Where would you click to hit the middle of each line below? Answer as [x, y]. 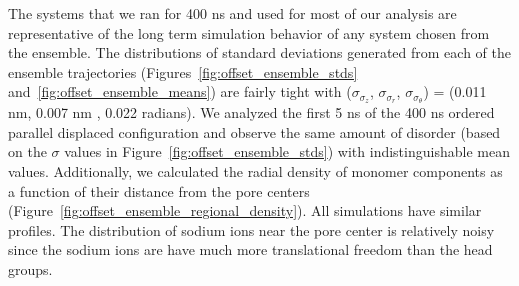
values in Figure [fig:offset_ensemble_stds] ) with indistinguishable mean [287, 151]
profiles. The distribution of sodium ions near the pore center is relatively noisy [251, 229]
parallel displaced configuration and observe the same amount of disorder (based [254, 131]
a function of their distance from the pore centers [159, 190]
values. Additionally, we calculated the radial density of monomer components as [255, 171]
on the [27, 151]
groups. [30, 268]
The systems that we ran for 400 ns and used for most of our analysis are [232, 13]
